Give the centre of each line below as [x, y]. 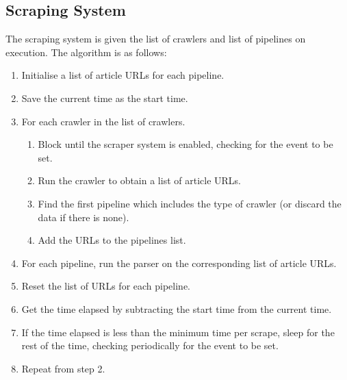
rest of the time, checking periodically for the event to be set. [150, 345]
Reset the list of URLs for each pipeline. [106, 286]
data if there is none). [83, 217]
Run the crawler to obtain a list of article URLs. [139, 180]
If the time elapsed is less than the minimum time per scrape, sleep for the [178, 332]
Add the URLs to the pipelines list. [112, 240]
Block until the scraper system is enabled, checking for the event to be [185, 144]
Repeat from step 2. [63, 368]
